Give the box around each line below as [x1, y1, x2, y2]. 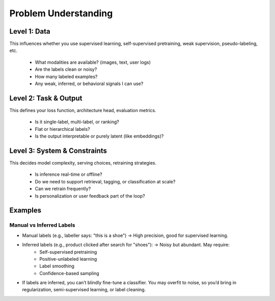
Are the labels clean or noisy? [35, 66, 97, 72]
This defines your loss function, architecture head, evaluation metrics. [9, 107, 156, 113]
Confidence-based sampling [39, 270, 99, 276]
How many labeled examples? [35, 73, 98, 79]
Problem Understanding [9, 8, 113, 19]
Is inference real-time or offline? [35, 171, 102, 178]
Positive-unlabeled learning [39, 256, 97, 262]
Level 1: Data [9, 27, 50, 36]
